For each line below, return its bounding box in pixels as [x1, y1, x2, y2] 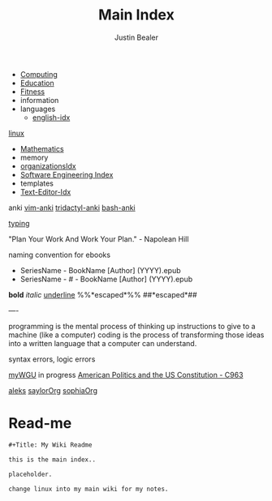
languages [19, 104, 56, 113]
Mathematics [19, 143, 64, 153]
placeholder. [8, 470, 53, 478]
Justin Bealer [114, 32, 158, 42]
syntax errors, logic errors [8, 354, 96, 364]
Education [19, 78, 54, 88]
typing [8, 218, 30, 228]
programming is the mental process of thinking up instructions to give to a [8, 321, 256, 331]
